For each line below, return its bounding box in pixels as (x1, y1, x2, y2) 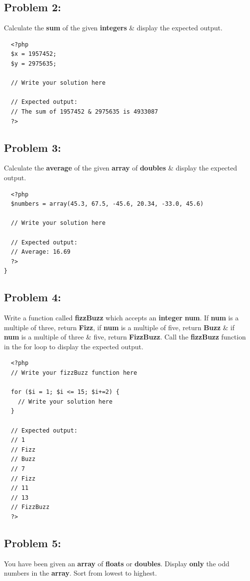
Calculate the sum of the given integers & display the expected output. (4, 23, 223, 33)
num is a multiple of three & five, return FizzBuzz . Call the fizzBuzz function (4, 332, 246, 342)
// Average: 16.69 (11, 248, 71, 256)
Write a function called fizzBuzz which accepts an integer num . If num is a (4, 313, 239, 323)
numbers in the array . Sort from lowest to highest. (4, 568, 157, 578)
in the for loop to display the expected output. (4, 341, 143, 351)
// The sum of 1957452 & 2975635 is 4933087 (11, 108, 158, 115)
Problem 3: (4, 140, 61, 155)
